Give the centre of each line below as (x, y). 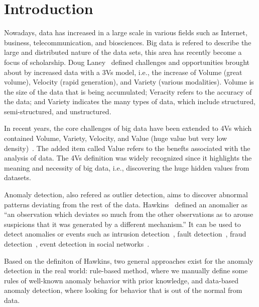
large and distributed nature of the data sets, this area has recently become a (123, 52)
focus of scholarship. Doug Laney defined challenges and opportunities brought (127, 62)
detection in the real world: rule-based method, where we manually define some (126, 271)
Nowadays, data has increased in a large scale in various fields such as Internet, (126, 32)
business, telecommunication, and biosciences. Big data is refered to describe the (128, 42)
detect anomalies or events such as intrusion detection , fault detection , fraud (125, 234)
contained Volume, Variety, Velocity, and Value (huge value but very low (116, 138)
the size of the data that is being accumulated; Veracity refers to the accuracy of (128, 91)
